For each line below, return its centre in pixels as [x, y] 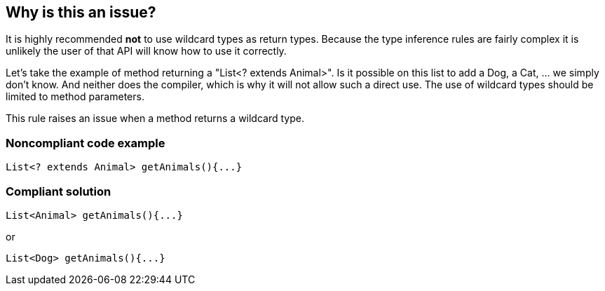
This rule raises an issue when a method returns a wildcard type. [155, 119]
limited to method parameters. [75, 97]
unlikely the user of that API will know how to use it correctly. [146, 51]
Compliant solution [59, 191]
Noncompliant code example [86, 143]
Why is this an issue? [81, 12]
